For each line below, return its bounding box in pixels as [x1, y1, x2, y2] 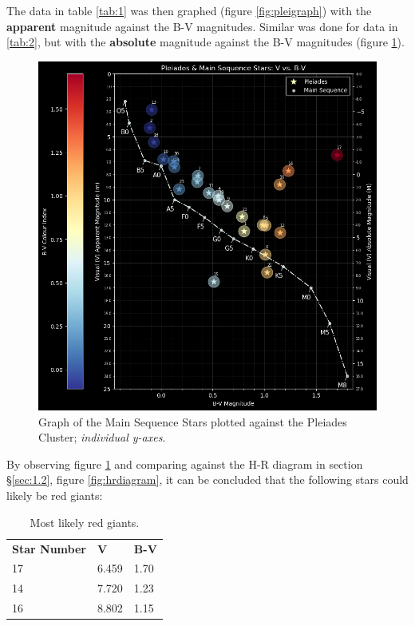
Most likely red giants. [30, 513, 140, 530]
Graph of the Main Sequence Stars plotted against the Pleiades [38, 413, 347, 430]
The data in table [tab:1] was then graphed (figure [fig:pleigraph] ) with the [6, 2, 372, 18]
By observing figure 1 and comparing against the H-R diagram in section [6, 455, 363, 472]
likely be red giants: [6, 487, 103, 504]
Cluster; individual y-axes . [38, 429, 166, 446]
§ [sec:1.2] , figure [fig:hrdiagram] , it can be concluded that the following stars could [6, 471, 409, 488]
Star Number [12, 540, 86, 557]
